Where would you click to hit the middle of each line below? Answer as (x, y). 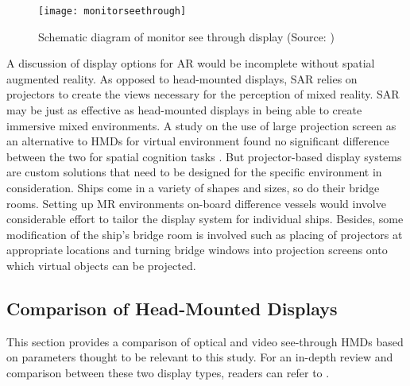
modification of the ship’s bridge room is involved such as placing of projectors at (205, 234)
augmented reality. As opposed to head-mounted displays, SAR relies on (182, 78)
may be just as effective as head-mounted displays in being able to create (184, 110)
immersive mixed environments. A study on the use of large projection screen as (201, 125)
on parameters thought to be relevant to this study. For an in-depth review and (200, 357)
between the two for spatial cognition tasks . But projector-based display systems (204, 156)
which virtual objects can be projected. (101, 265)
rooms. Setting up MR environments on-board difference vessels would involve (196, 203)
